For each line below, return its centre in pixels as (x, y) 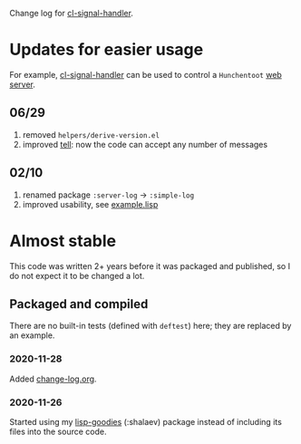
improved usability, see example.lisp (90, 204)
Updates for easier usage (107, 50)
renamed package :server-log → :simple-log (108, 195)
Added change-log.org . (53, 379)
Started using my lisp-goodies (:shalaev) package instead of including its (146, 421)
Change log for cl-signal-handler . (72, 13)
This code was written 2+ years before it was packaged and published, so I (150, 265)
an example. (32, 335)
